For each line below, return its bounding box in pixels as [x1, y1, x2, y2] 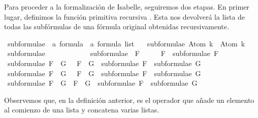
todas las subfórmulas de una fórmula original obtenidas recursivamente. [4, 21, 229, 32]
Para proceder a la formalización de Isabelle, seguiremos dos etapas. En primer [4, 2, 249, 12]
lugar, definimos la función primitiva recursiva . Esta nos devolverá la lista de [4, 11, 245, 22]
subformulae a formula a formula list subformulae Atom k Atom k [7, 38, 245, 48]
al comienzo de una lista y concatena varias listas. [4, 104, 159, 115]
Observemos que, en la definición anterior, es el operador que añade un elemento [4, 94, 254, 105]
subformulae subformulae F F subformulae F [7, 48, 219, 58]
